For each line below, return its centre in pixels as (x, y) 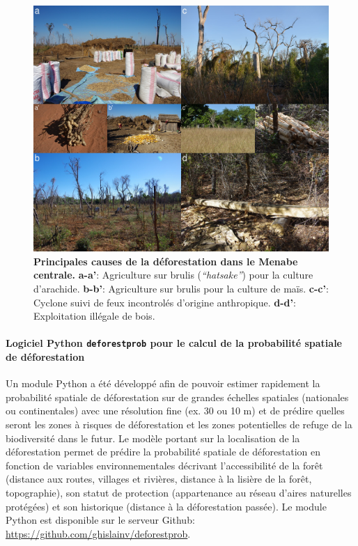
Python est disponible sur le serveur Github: (100, 520)
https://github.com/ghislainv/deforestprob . (98, 533)
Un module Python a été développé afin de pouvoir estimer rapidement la (163, 383)
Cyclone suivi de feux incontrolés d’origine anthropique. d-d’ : (165, 302)
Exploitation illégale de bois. (94, 316)
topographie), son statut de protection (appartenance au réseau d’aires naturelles (179, 492)
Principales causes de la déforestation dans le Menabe (166, 261)
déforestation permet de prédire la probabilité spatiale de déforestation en (163, 452)
